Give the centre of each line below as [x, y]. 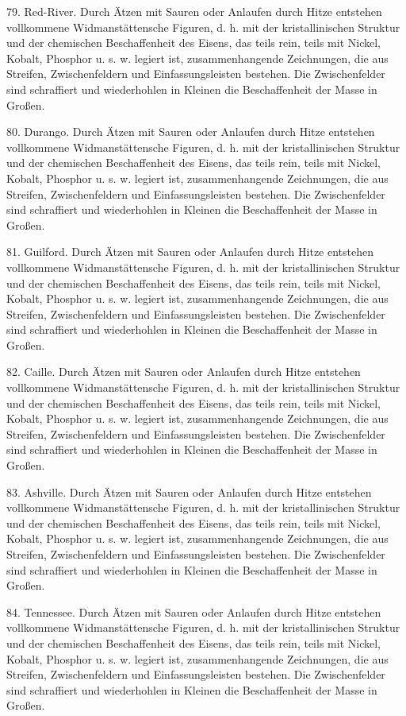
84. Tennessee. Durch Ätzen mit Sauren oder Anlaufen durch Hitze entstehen [194, 612]
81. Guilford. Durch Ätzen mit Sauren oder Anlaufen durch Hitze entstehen [190, 252]
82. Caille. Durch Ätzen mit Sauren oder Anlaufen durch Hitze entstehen [184, 372]
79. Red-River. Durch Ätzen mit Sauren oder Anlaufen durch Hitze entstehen [194, 11]
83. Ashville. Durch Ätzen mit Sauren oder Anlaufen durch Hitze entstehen [189, 492]
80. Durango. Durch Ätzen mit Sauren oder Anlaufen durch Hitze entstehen [191, 132]
